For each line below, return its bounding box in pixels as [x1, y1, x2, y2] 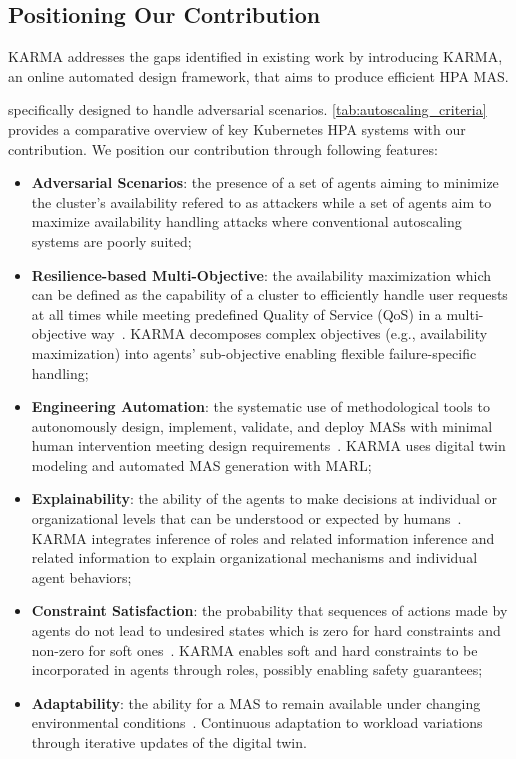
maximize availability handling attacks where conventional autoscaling [31, 211, 462, 232]
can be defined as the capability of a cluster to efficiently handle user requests [31, 284, 508, 305]
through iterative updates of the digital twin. [31, 732, 307, 753]
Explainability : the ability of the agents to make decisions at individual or [31, 488, 498, 509]
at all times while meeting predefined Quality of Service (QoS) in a [31, 303, 442, 324]
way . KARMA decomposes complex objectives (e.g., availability [90, 323, 488, 344]
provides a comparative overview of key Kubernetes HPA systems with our [8, 118, 466, 139]
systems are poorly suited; [31, 230, 192, 251]
